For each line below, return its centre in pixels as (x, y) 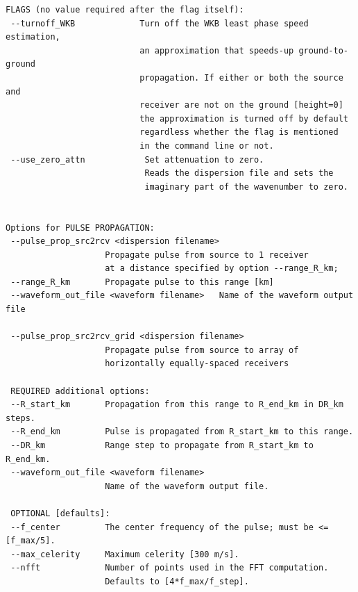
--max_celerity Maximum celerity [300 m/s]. (125, 554)
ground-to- (323, 50)
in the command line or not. (207, 146)
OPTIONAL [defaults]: (60, 513)
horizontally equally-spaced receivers (197, 364)
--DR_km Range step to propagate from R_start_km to (162, 445)
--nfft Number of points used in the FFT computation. (170, 568)
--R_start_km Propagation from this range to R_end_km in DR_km (177, 405)
